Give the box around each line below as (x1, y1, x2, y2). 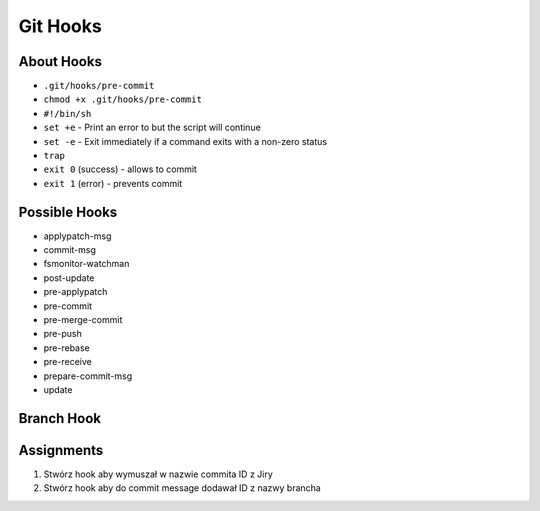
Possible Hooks (18, 203, 118, 220)
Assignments (18, 441, 104, 459)
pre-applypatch (43, 286, 108, 298)
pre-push (43, 328, 82, 340)
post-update (43, 271, 95, 284)
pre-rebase (43, 341, 90, 354)
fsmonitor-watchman (43, 258, 130, 270)
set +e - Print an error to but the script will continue (43, 121, 262, 134)
